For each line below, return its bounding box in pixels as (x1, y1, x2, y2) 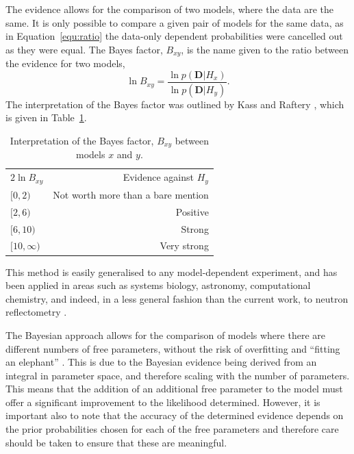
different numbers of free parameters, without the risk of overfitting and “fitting (5, 341, 340, 355)
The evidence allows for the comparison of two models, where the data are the (5, 2, 334, 16)
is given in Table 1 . (5, 110, 87, 125)
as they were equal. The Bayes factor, (5, 42, 163, 56)
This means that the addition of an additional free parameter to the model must (5, 381, 343, 396)
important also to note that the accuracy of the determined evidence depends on (5, 408, 344, 423)
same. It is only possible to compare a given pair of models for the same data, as (5, 15, 344, 29)
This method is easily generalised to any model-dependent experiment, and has (5, 264, 338, 279)
